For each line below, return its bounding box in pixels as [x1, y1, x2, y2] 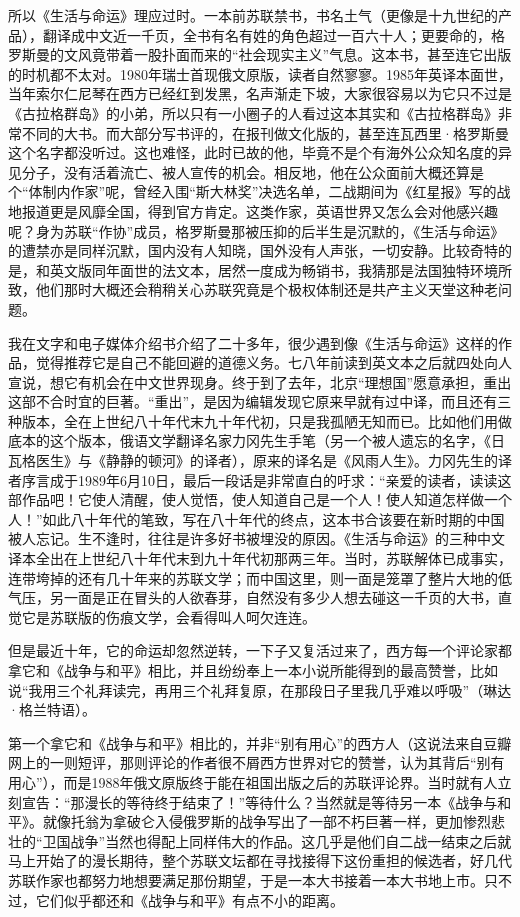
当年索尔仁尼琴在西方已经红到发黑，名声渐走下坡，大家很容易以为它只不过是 [8, 83, 512, 104]
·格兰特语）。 [8, 699, 96, 720]
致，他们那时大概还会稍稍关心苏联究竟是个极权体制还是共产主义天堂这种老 [8, 279, 498, 300]
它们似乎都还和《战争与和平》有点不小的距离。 [35, 889, 344, 910]
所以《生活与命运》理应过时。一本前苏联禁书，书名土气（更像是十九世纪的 [8, 5, 498, 25]
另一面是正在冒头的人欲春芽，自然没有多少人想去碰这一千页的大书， [49, 587, 498, 608]
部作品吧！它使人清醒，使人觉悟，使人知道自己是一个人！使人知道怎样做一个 [8, 489, 512, 510]
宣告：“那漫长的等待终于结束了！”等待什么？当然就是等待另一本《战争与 [21, 791, 498, 812]
